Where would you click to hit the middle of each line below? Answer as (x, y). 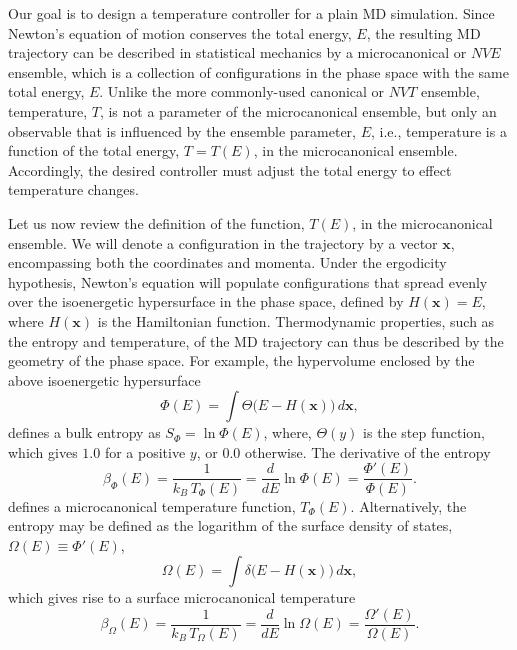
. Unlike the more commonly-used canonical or (242, 91)
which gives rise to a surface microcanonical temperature (182, 597)
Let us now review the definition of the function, (156, 222)
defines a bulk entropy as (84, 432)
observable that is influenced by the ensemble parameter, (182, 130)
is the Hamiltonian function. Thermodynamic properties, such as (296, 320)
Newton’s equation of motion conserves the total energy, (180, 32)
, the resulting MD (423, 32)
